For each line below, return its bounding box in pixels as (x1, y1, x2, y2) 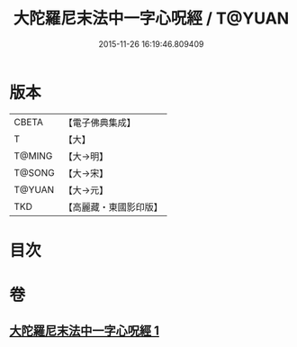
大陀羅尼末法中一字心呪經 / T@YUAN (13, 8, 290, 29)
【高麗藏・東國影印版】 (63, 200, 164, 213)
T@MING (13, 150, 53, 162)
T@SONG (13, 166, 56, 178)
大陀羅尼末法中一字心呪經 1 (9, 324, 160, 339)
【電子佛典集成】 (63, 116, 137, 129)
